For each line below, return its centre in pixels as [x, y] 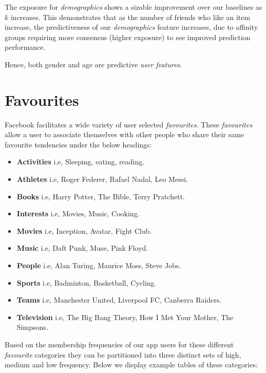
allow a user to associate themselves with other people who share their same [125, 134]
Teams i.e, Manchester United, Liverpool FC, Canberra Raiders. [119, 300]
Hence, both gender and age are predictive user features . [93, 64]
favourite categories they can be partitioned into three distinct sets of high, [123, 354]
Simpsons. [32, 327]
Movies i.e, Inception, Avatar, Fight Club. [84, 230]
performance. [25, 47]
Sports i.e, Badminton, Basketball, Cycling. [87, 282]
